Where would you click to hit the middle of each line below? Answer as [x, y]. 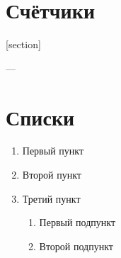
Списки [40, 117]
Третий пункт [51, 198]
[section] [23, 44]
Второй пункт [52, 175]
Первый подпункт [77, 222]
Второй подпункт [76, 246]
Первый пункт [53, 151]
